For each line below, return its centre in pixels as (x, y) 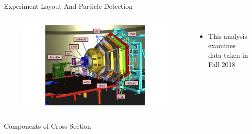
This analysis (228, 36)
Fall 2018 (222, 64)
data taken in (228, 55)
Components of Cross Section (48, 126)
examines (222, 45)
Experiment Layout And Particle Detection (68, 6)
